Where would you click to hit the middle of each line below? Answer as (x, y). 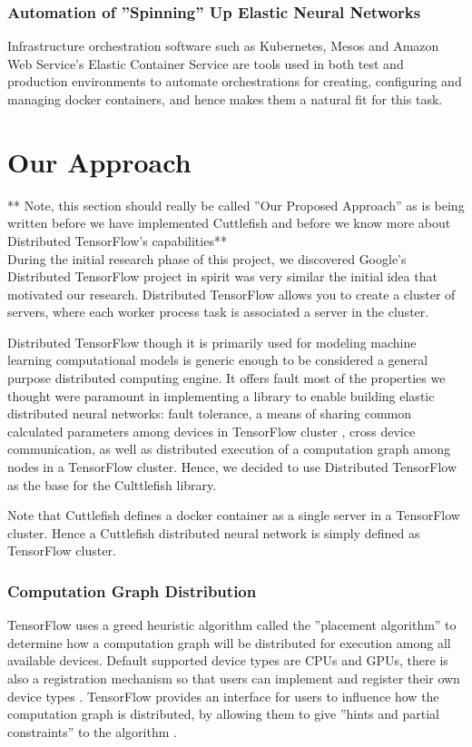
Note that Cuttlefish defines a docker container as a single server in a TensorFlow (234, 515)
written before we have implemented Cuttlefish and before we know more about (229, 223)
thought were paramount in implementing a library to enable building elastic (221, 395)
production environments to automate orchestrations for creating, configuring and (235, 81)
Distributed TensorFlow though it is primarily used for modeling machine (212, 342)
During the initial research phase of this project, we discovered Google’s (207, 258)
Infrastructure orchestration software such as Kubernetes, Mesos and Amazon (223, 46)
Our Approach (99, 161)
